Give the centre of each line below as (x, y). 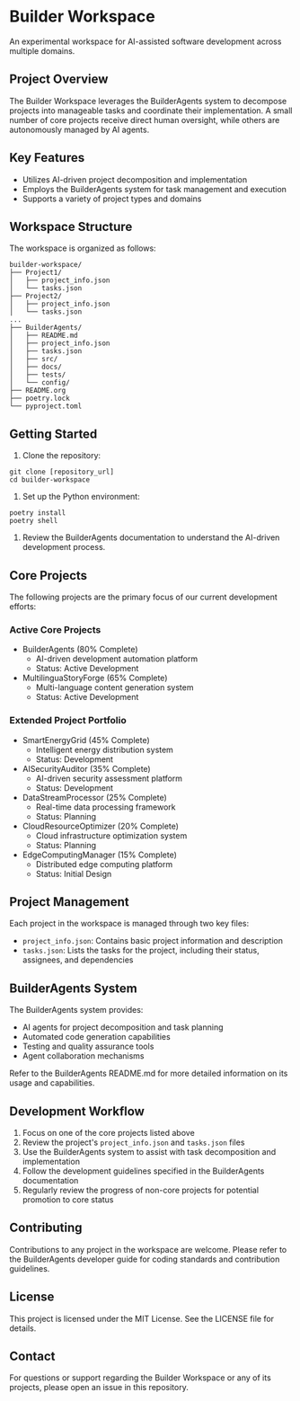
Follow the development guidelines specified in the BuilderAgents (143, 1171)
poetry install (38, 513)
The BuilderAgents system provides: (76, 1010)
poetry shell (34, 521)
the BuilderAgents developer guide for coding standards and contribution (145, 1259)
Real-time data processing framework (106, 807)
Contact (32, 1357)
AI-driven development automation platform (117, 659)
